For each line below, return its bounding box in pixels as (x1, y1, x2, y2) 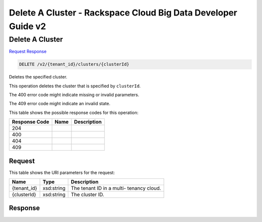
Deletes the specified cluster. (9, 74, 67, 80)
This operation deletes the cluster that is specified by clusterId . (9, 83, 141, 89)
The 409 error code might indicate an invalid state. (9, 101, 111, 107)
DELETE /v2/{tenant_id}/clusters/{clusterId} (19, 62, 130, 67)
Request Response (9, 48, 47, 54)
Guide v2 (9, 21, 46, 32)
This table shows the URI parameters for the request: (9, 170, 115, 175)
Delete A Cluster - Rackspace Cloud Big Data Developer (9, 7, 237, 18)
